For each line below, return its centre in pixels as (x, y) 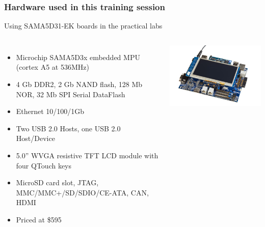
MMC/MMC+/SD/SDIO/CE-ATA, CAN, (82, 192)
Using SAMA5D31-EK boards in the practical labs (83, 26)
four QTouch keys (44, 165)
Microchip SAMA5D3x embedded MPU (78, 57)
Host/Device (35, 138)
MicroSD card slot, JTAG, (57, 182)
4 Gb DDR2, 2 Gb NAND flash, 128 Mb (79, 84)
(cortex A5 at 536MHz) (52, 67)
